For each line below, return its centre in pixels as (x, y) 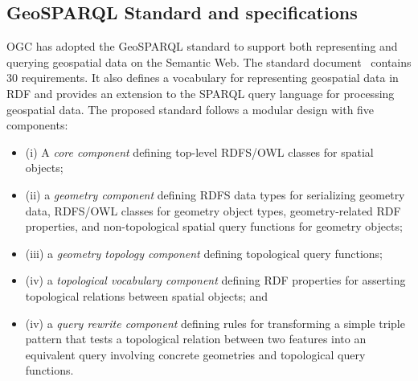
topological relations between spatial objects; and (147, 295)
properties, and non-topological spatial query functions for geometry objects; (214, 226)
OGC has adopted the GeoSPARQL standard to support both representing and (202, 46)
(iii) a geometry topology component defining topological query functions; (204, 253)
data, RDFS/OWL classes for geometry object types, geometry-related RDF (213, 210)
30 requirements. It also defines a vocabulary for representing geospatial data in (203, 78)
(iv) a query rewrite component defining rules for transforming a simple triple (215, 323)
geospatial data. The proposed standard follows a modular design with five (191, 109)
